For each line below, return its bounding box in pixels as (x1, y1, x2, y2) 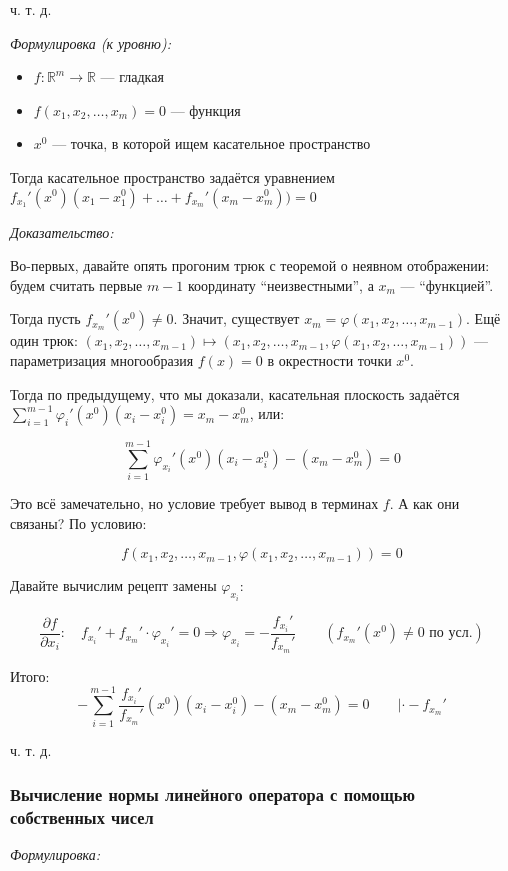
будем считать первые (10, 274, 143, 295)
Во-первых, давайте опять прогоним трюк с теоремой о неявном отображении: (10, 255, 490, 276)
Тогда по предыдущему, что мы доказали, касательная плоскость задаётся (10, 383, 460, 404)
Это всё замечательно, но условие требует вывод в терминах (10, 493, 379, 514)
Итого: (10, 665, 50, 686)
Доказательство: (10, 221, 114, 242)
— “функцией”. (400, 274, 494, 295)
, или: (249, 403, 285, 424)
